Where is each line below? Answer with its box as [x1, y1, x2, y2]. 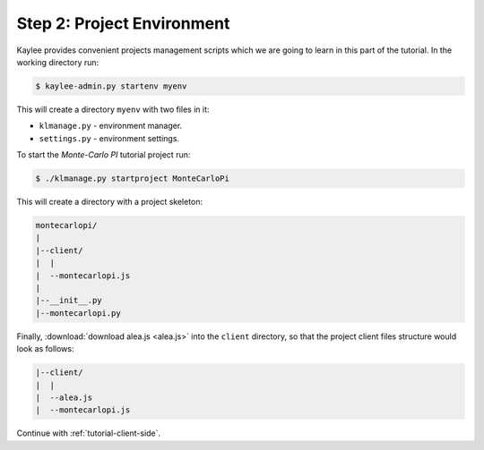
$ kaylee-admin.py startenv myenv [35, 81, 187, 91]
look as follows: [16, 344, 74, 354]
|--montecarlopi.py [35, 308, 121, 318]
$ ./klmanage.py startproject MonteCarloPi [35, 174, 230, 183]
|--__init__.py [35, 295, 102, 306]
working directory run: [16, 56, 99, 67]
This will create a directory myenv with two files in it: [16, 104, 210, 115]
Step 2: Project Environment [16, 13, 230, 33]
